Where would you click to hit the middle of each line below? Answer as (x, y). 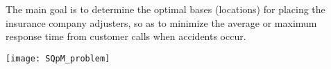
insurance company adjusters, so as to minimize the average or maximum (161, 22)
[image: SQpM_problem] (58, 58)
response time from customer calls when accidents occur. (126, 36)
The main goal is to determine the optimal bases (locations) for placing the (165, 9)
